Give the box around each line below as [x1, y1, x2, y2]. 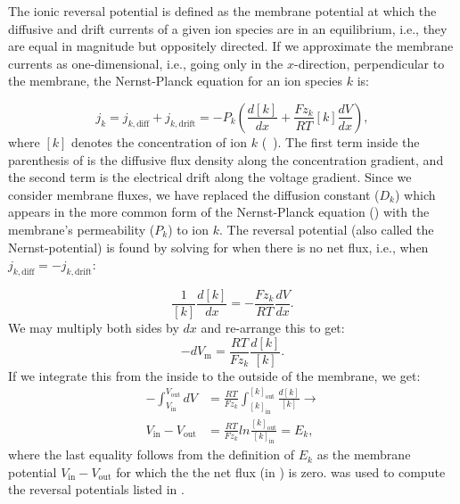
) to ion [168, 219, 209, 238]
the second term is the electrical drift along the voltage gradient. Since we [8, 168, 412, 186]
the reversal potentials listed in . [8, 480, 185, 499]
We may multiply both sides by [8, 318, 179, 336]
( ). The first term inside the [261, 132, 420, 151]
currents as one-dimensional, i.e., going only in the [8, 54, 283, 72]
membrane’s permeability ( [8, 219, 155, 238]
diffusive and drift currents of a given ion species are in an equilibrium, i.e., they [8, 19, 448, 37]
